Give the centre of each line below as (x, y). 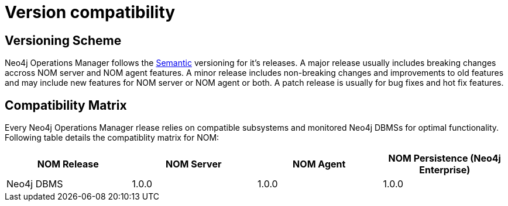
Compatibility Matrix (66, 105)
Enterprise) (445, 170)
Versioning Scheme (63, 40)
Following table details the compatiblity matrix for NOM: (112, 138)
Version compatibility (90, 12)
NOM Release (68, 164)
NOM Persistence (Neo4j (444, 158)
